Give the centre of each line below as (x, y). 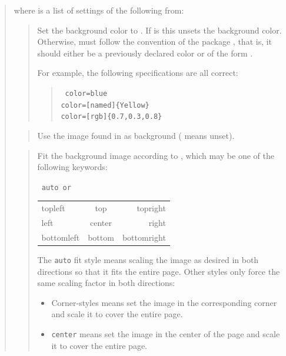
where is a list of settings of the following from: (99, 10)
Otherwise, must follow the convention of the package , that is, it (155, 41)
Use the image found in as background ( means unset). (136, 135)
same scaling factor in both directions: (106, 283)
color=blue (86, 93)
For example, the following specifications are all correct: (138, 73)
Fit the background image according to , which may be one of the (156, 155)
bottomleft (61, 237)
